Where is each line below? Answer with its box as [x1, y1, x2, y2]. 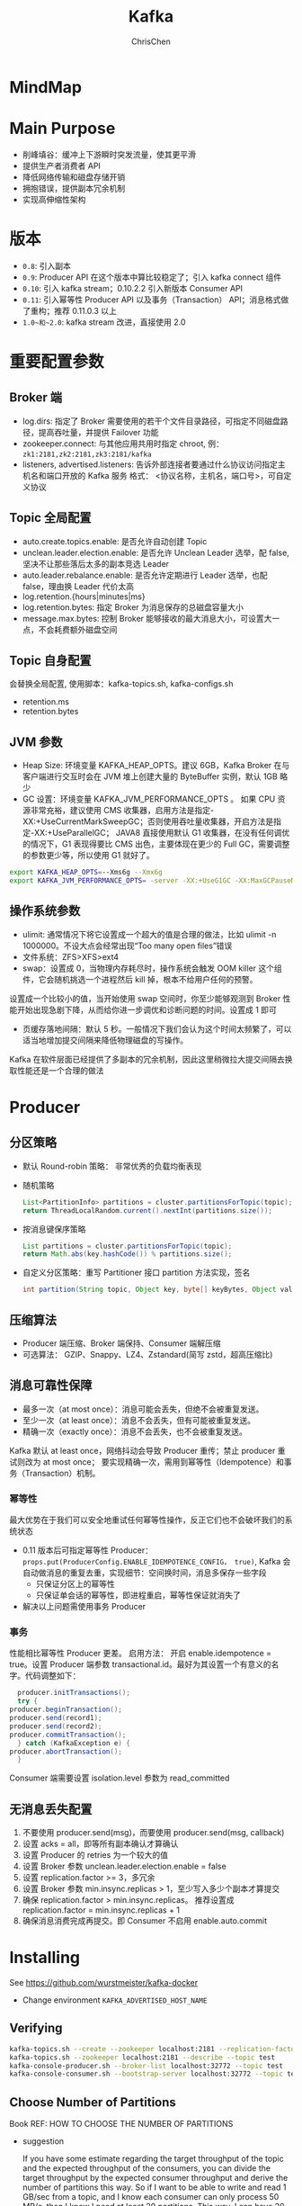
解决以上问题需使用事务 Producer [22, 1601, 147, 1612]
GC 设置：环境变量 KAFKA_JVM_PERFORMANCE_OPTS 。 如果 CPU [22, 794, 276, 804]
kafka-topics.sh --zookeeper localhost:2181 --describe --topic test [9, 2053, 276, 2062]
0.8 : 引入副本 [22, 260, 72, 271]
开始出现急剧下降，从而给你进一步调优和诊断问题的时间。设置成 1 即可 [16, 1004, 277, 1015]
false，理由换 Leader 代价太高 [22, 580, 135, 591]
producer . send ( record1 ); [9, 1714, 102, 1723]
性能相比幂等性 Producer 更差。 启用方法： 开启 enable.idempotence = [9, 1648, 272, 1659]
